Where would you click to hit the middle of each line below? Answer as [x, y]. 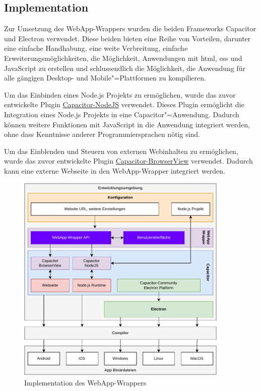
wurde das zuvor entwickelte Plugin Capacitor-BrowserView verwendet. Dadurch [128, 161]
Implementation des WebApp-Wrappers [85, 382]
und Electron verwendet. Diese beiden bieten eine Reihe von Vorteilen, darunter [127, 38]
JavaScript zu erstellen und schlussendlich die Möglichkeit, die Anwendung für [125, 68]
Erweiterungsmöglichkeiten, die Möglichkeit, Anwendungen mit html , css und [123, 58]
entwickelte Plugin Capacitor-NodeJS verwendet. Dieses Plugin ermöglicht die [124, 104]
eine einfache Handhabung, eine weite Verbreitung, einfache [96, 48]
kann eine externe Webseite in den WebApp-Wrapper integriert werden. [115, 170]
